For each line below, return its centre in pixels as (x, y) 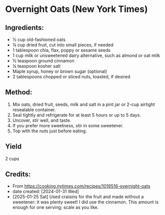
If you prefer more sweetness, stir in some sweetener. (68, 125)
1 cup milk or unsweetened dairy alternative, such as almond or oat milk (86, 55)
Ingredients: (24, 28)
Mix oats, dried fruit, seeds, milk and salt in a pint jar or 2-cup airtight (83, 104)
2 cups (12, 159)
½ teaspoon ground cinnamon (43, 61)
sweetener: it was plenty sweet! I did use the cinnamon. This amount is (85, 202)
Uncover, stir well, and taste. (42, 120)
